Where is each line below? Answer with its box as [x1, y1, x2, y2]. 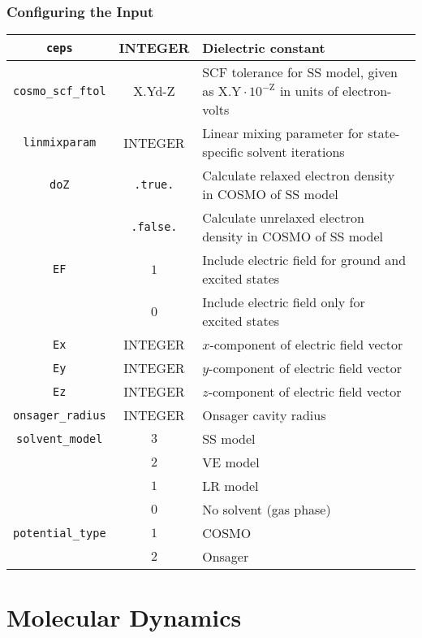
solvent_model [16, 432, 103, 445]
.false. [131, 220, 178, 234]
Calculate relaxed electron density [202, 166, 395, 185]
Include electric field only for [202, 293, 365, 312]
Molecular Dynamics [6, 601, 242, 634]
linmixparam [23, 136, 97, 150]
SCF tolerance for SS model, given [202, 63, 398, 82]
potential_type [13, 526, 106, 540]
